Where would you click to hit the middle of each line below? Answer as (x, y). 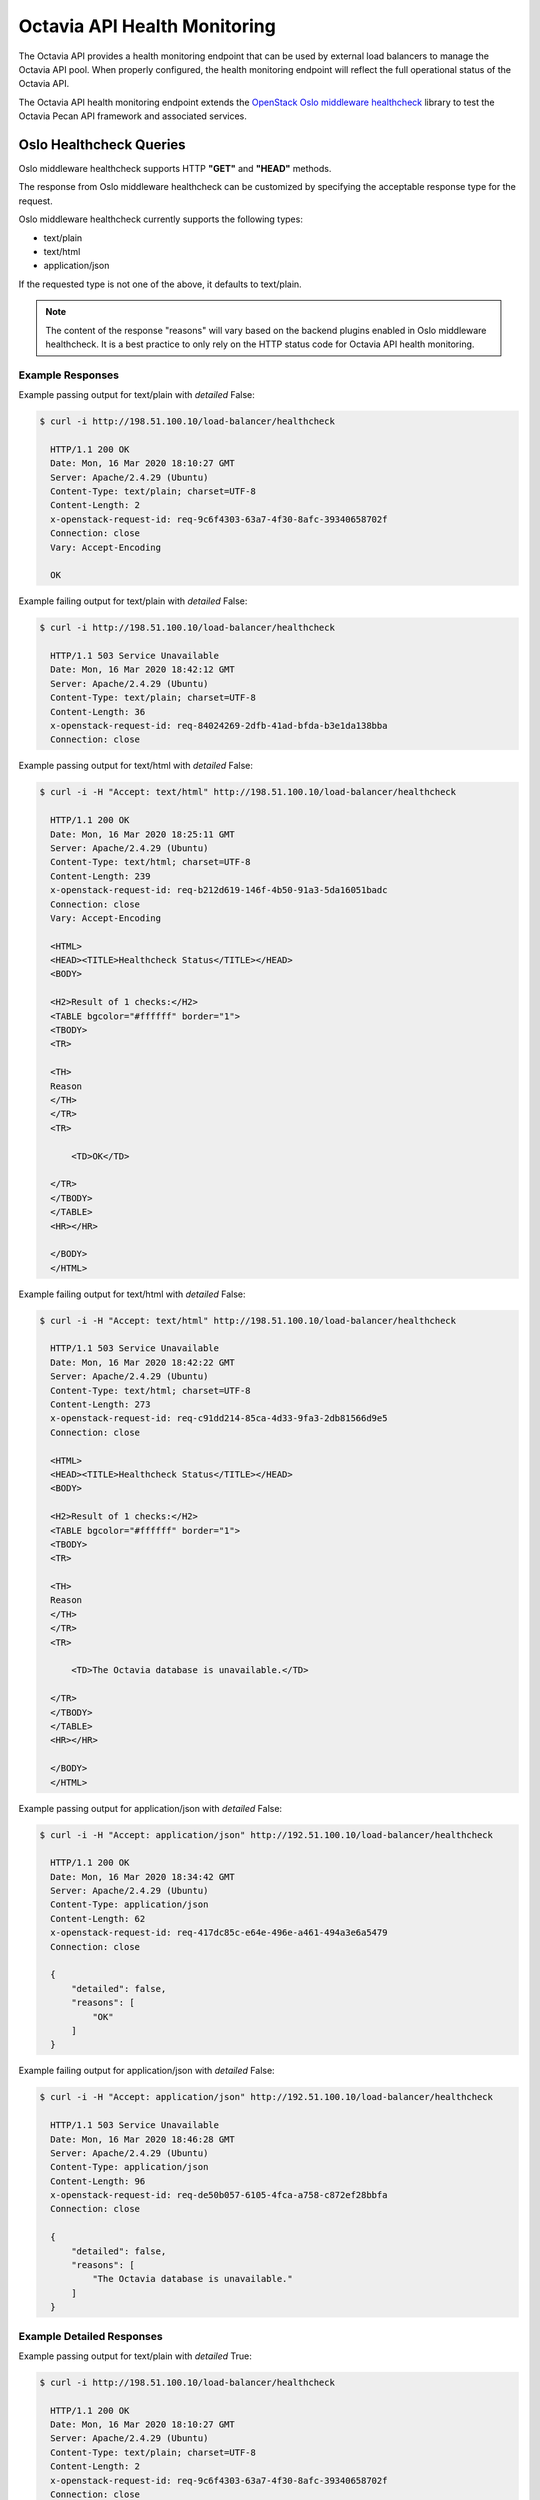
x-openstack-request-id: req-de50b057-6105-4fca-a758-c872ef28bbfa (219, 2195)
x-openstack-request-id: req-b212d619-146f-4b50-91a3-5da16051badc (219, 890)
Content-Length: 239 (100, 876)
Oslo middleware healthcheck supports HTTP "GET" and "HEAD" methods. (175, 169)
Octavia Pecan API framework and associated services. (132, 116)
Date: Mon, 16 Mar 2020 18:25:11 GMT (142, 834)
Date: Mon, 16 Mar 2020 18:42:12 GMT (142, 669)
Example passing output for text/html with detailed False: (136, 766)
